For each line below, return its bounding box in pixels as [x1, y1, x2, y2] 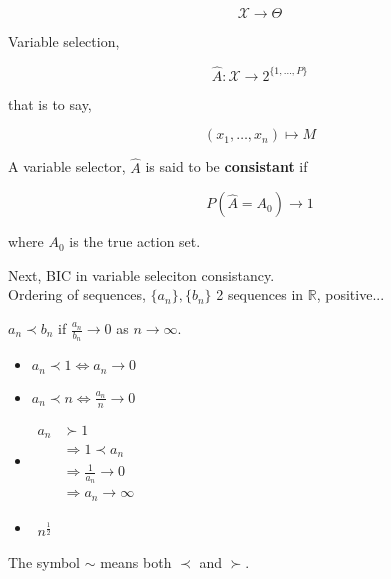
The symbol [8, 552, 81, 573]
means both [100, 552, 172, 573]
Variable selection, [8, 31, 120, 51]
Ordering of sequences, [8, 284, 146, 305]
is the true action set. [69, 231, 201, 252]
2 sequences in [216, 284, 304, 305]
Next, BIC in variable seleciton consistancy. [8, 264, 275, 285]
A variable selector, [8, 156, 126, 177]
